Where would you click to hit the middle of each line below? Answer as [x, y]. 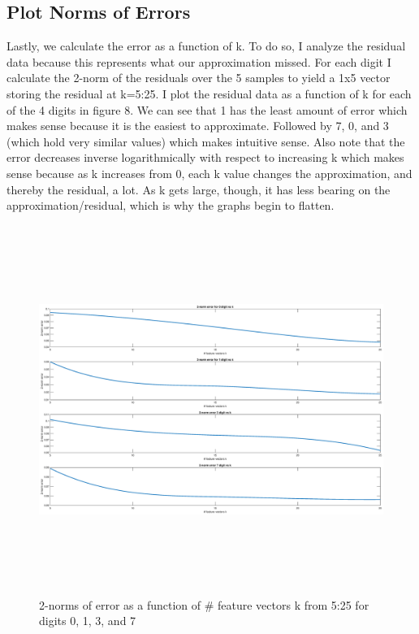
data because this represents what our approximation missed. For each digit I [199, 61]
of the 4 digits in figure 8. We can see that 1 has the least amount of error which [207, 109]
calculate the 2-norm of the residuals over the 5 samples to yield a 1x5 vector [199, 78]
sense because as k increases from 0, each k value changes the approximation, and [209, 173]
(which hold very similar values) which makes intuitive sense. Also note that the [206, 141]
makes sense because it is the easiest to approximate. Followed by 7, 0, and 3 [198, 126]
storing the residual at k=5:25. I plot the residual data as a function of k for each [209, 93]
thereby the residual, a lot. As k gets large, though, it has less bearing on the [199, 189]
